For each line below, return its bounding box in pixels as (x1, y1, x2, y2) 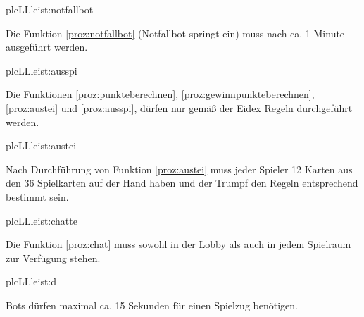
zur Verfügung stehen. (6, 250, 101, 265)
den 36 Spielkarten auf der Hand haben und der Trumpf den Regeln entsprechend (6, 175, 358, 190)
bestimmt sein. (6, 189, 69, 204)
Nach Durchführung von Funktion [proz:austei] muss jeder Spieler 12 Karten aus (6, 161, 353, 176)
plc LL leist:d (6, 274, 57, 289)
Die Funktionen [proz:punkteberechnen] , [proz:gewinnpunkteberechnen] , (6, 87, 315, 101)
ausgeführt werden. (6, 39, 88, 54)
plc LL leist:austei (6, 138, 77, 153)
